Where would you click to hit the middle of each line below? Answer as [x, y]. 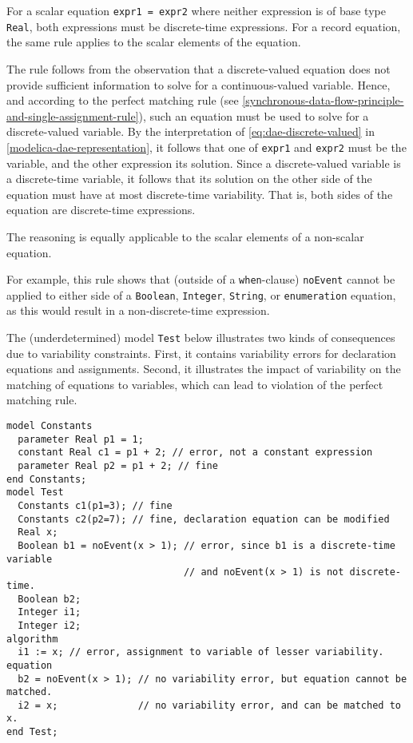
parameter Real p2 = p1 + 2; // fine [118, 466]
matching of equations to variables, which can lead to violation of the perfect [195, 384]
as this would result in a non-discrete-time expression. [138, 310]
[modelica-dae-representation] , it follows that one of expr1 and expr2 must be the [206, 147]
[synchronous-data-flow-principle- [323, 100]
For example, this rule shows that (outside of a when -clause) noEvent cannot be [201, 279]
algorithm [32, 639]
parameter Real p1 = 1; [81, 439]
